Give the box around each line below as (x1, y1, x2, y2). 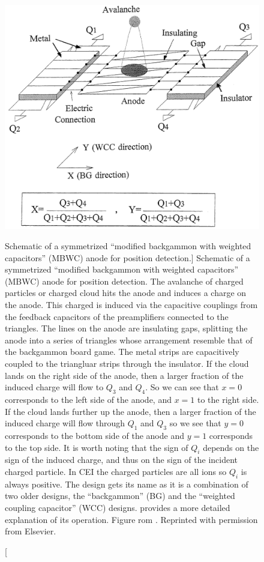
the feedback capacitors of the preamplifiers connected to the (5, 310, 229, 322)
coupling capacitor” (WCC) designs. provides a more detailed (5, 501, 230, 513)
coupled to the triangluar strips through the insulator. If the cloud (5, 357, 249, 370)
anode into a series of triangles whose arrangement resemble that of (5, 333, 253, 346)
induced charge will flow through (5, 417, 125, 429)
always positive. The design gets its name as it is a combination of (5, 477, 248, 490)
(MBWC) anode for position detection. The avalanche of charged (5, 274, 244, 287)
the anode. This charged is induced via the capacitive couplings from (5, 298, 258, 311)
